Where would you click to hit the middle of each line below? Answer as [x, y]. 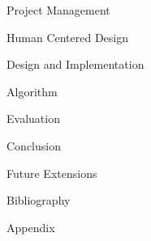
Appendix [31, 227]
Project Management [58, 10]
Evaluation [33, 118]
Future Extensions [52, 173]
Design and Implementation [75, 64]
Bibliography [39, 200]
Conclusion [34, 145]
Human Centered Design [68, 37]
